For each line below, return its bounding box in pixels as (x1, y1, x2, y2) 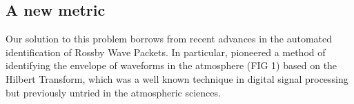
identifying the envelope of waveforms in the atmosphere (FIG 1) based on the (6, 58, 337, 73)
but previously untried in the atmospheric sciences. (6, 85, 221, 99)
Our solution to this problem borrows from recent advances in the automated (6, 31, 333, 46)
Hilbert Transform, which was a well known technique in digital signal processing (6, 71, 348, 86)
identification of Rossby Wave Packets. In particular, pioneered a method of (6, 44, 326, 59)
